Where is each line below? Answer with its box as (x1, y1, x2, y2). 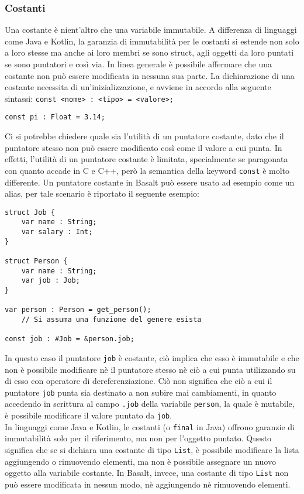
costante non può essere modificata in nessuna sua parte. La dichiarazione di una (5, 69, 295, 81)
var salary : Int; (21, 228, 93, 236)
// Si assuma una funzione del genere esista (21, 315, 202, 324)
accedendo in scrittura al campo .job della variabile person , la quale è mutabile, (5, 397, 295, 410)
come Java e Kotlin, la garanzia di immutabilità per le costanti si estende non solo (5, 35, 299, 47)
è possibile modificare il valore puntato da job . (5, 409, 172, 421)
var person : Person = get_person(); (5, 306, 151, 314)
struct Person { (5, 257, 68, 265)
